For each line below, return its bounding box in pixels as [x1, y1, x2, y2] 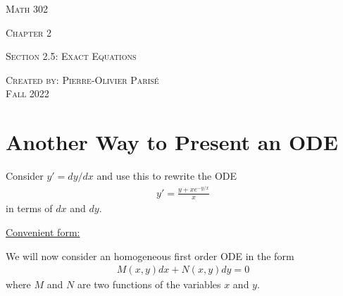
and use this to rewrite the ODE [96, 168, 237, 183]
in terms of [6, 201, 53, 216]
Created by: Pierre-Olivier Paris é [6, 72, 159, 87]
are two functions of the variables [77, 277, 221, 292]
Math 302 [6, 1, 48, 16]
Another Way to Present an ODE [6, 128, 338, 156]
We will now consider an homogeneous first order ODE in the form [6, 248, 294, 263]
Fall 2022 [6, 86, 49, 101]
